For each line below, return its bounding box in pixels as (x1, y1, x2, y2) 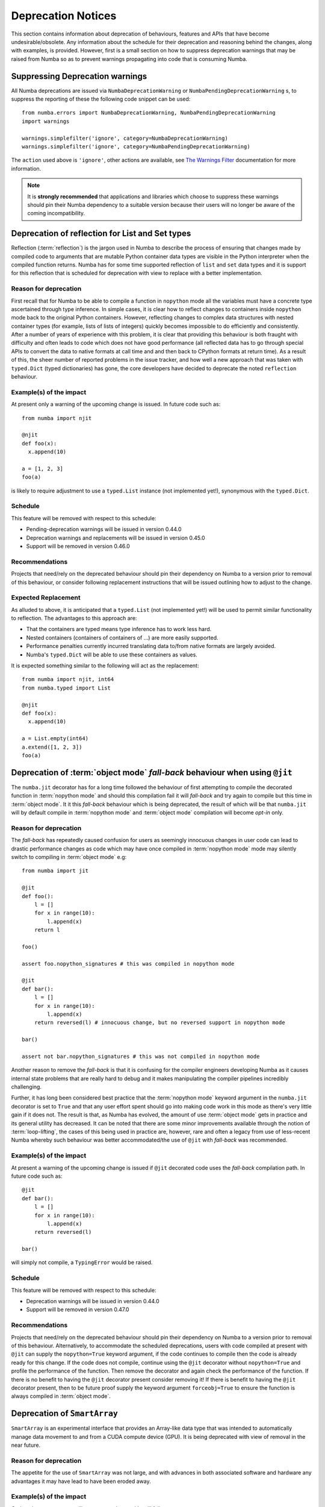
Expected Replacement (11, 594, 81, 602)
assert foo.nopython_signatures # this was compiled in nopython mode (22, 960, 235, 967)
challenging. (11, 1083, 42, 1090)
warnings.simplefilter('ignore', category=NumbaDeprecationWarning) (22, 134, 228, 142)
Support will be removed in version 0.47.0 (26, 1306, 129, 1314)
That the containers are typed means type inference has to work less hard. (26, 626, 212, 633)
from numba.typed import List (22, 684, 111, 691)
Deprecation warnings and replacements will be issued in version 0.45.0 (26, 534, 205, 541)
